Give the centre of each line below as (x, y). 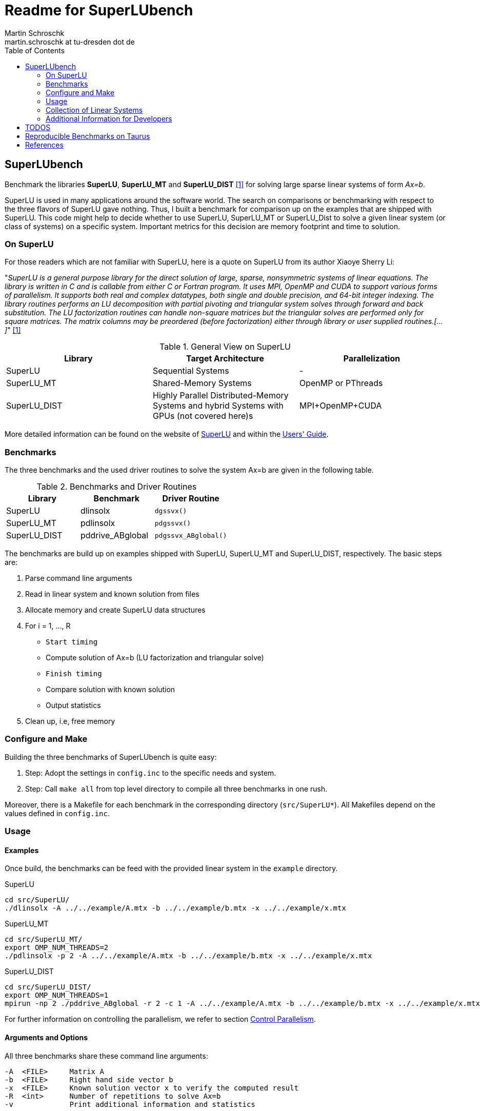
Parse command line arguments (79, 578)
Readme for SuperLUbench (99, 10)
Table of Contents (35, 50)
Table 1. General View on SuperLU (225, 347)
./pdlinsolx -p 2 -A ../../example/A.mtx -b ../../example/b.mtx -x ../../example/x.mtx (188, 956)
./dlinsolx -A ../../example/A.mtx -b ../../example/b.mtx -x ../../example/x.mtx (175, 908)
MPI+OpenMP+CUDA (340, 406)
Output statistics (73, 705)
